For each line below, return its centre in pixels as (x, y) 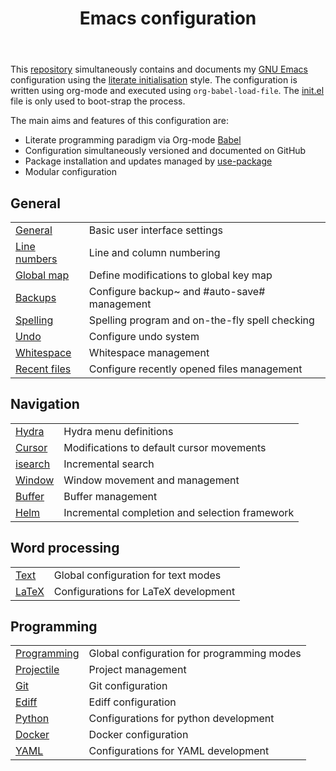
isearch (33, 464)
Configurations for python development (181, 719)
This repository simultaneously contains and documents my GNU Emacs (159, 69)
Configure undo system (144, 336)
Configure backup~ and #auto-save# (177, 291)
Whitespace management (149, 352)
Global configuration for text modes (137, 575)
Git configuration (128, 686)
